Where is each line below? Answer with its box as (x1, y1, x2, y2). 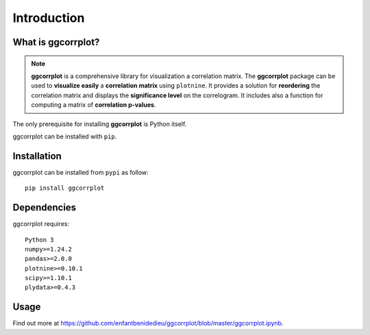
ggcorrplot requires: (12, 220, 70, 228)
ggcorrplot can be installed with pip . (12, 132, 117, 140)
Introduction (12, 10, 85, 25)
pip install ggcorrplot (25, 184, 105, 192)
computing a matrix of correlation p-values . (31, 101, 156, 109)
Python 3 (25, 236, 54, 243)
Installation (12, 150, 62, 162)
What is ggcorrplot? (12, 36, 100, 48)
